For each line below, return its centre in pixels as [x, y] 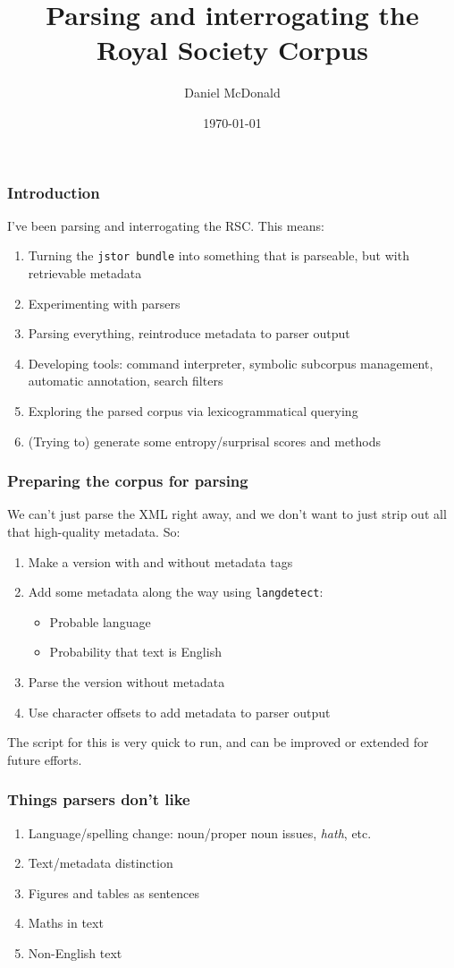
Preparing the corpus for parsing [128, 481]
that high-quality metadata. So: [94, 532]
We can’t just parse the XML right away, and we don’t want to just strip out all [227, 514]
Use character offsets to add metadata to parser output [179, 712]
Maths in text [66, 923]
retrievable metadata [85, 273]
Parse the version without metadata [126, 682]
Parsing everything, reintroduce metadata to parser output [189, 333]
